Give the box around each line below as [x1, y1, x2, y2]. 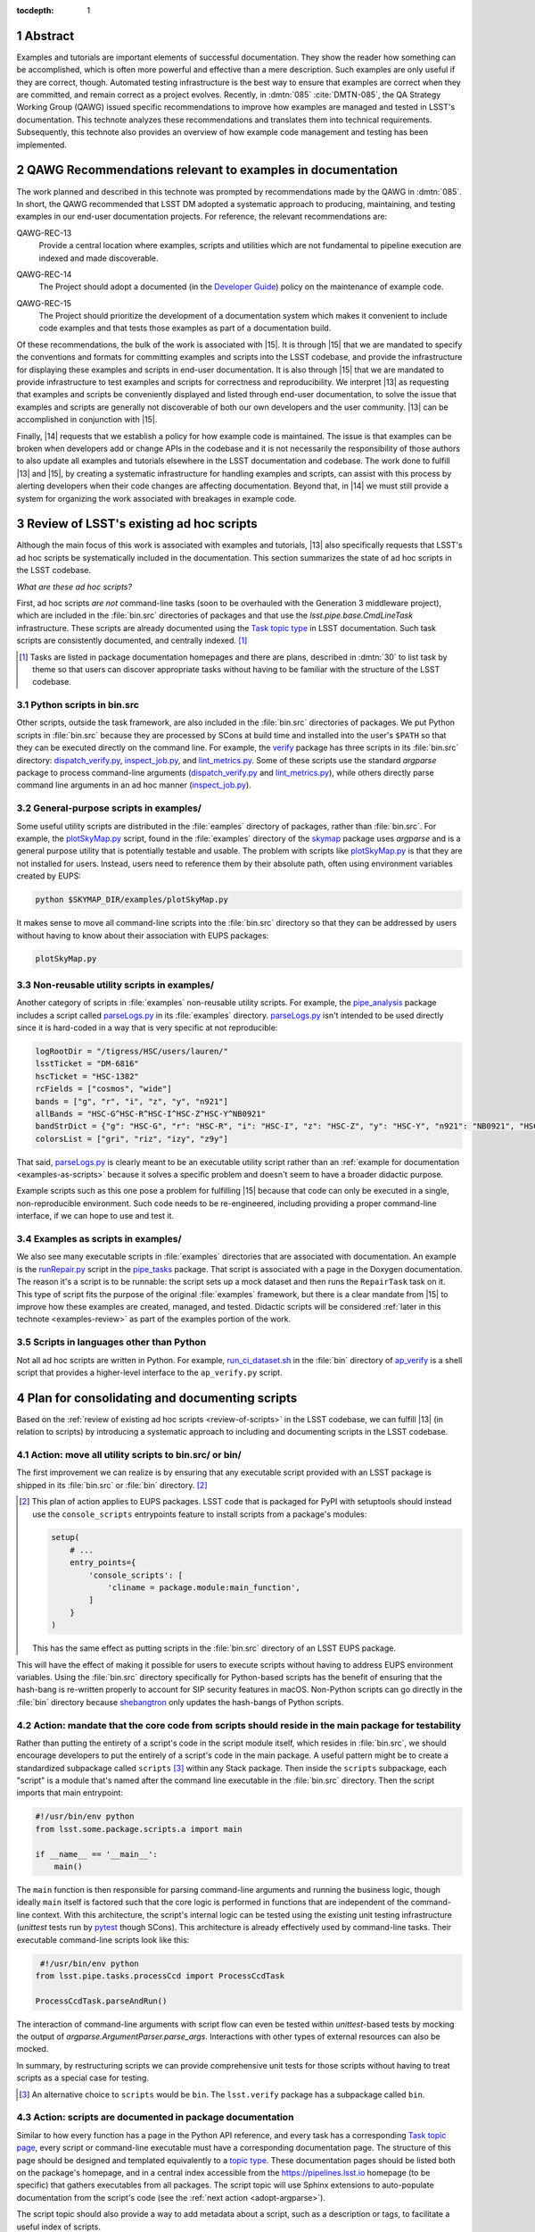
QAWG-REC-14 [16, 269, 72, 279]
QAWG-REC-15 [16, 297, 71, 308]
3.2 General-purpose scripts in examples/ [16, 802, 202, 814]
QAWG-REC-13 [16, 228, 72, 238]
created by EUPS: [16, 870, 82, 881]
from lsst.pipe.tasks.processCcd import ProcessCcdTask [35, 1970, 285, 1981]
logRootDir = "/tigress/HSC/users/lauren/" [35, 1045, 229, 1056]
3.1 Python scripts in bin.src [16, 699, 140, 712]
